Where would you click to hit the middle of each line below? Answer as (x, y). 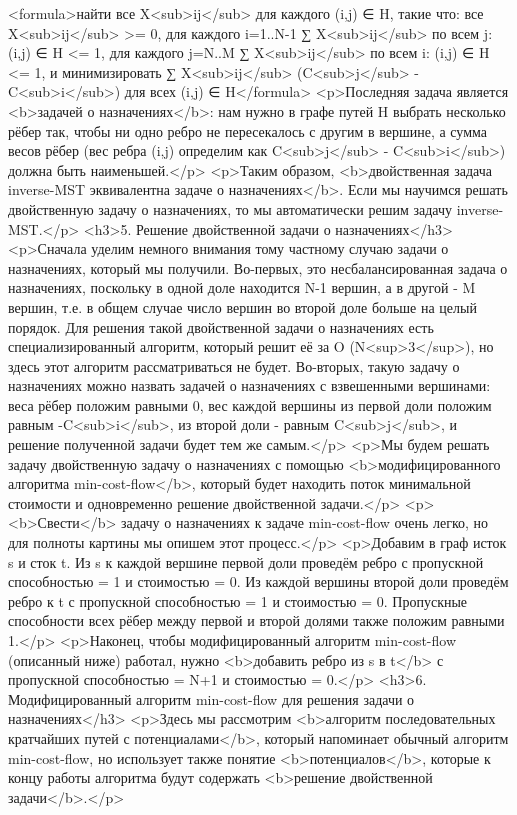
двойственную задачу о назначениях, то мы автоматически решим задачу (230, 208)
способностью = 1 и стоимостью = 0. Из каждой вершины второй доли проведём (258, 581)
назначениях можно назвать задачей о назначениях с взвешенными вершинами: (249, 385)
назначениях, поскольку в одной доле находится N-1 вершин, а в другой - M (242, 287)
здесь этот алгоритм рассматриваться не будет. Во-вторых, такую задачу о (234, 365)
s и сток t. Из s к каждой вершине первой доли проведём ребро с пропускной (246, 561)
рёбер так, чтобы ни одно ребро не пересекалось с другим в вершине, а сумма (248, 130)
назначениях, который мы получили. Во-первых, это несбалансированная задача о (258, 267)
